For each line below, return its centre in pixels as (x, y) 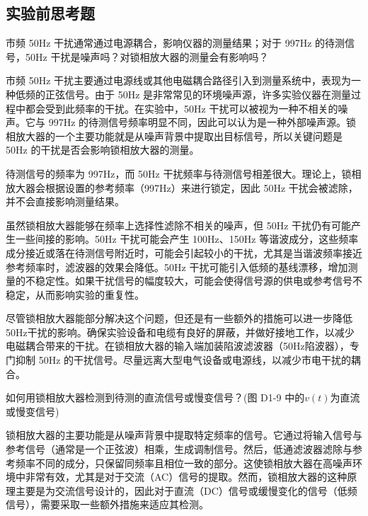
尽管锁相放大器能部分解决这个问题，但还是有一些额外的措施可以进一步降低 (179, 318)
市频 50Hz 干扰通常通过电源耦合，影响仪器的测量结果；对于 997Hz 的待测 (176, 43)
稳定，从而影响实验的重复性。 (75, 294)
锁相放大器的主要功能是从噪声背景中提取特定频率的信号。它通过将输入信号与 (184, 435)
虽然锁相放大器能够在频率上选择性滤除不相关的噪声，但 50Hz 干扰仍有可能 (179, 225)
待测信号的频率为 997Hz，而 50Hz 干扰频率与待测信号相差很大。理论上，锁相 (184, 173)
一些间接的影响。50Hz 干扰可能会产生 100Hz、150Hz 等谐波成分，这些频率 (187, 239)
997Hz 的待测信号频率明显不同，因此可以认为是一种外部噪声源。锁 (202, 122)
